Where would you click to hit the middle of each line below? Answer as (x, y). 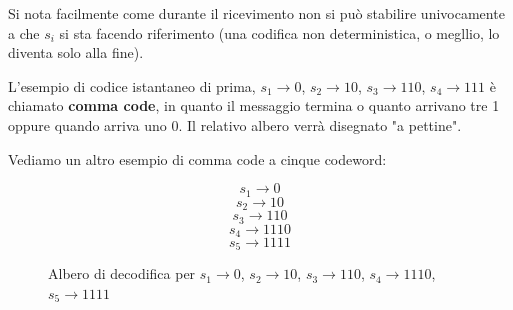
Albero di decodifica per (122, 273)
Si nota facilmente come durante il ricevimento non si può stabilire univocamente (256, 13)
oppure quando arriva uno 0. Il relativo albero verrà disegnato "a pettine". (235, 124)
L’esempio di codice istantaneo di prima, (132, 85)
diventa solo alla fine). (76, 52)
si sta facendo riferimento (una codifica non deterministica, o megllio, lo (279, 32)
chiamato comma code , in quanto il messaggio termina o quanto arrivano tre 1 (254, 105)
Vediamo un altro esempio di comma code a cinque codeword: (197, 158)
